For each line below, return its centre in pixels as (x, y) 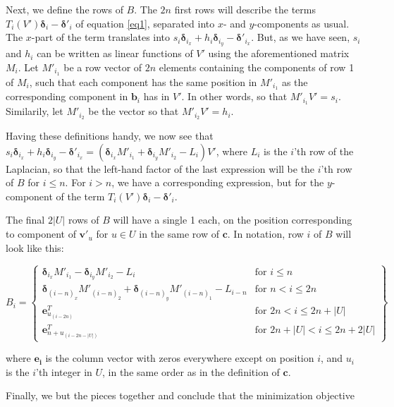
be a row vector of (103, 67)
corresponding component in (67, 96)
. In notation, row (265, 234)
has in (156, 96)
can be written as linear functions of (115, 53)
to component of (41, 234)
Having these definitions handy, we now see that (110, 136)
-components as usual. (302, 23)
